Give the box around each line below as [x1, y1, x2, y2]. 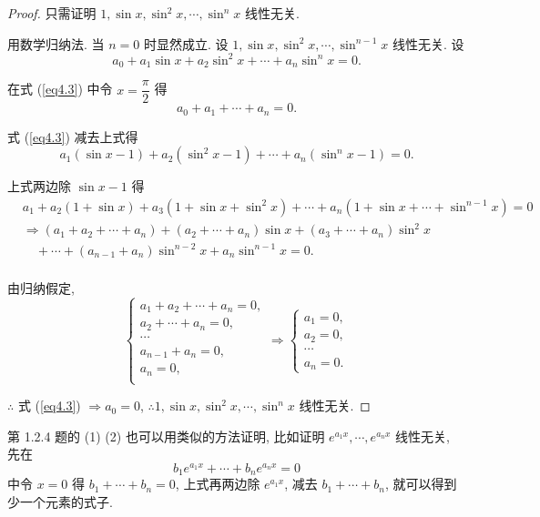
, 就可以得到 [384, 474, 457, 493]
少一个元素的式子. [7, 492, 113, 511]
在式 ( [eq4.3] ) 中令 [7, 79, 113, 98]
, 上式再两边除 [175, 474, 260, 493]
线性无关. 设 [392, 34, 464, 53]
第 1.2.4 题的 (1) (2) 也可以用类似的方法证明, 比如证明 [7, 426, 325, 445]
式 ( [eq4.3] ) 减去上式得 [7, 127, 138, 146]
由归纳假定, [7, 278, 75, 297]
